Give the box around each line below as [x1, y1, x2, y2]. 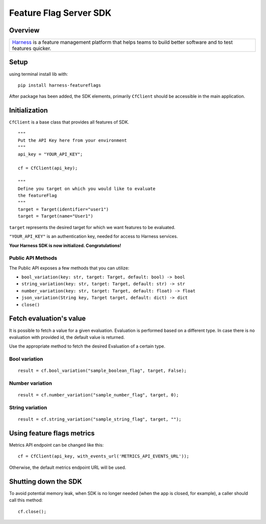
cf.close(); [18, 509, 47, 514]
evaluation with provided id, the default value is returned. [9, 334, 125, 340]
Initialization [9, 106, 48, 115]
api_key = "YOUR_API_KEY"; [18, 151, 83, 157]
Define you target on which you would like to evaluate [18, 186, 156, 192]
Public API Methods [9, 255, 58, 262]
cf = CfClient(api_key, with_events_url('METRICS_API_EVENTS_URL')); [18, 454, 190, 459]
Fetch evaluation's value [9, 314, 86, 323]
